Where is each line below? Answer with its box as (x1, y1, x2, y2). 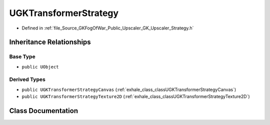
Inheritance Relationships (9, 38, 91, 46)
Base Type (9, 53, 35, 60)
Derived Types (9, 76, 46, 83)
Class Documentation (9, 106, 78, 115)
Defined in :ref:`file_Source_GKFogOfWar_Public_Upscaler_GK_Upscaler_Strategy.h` (21, 25, 194, 31)
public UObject (21, 64, 59, 69)
